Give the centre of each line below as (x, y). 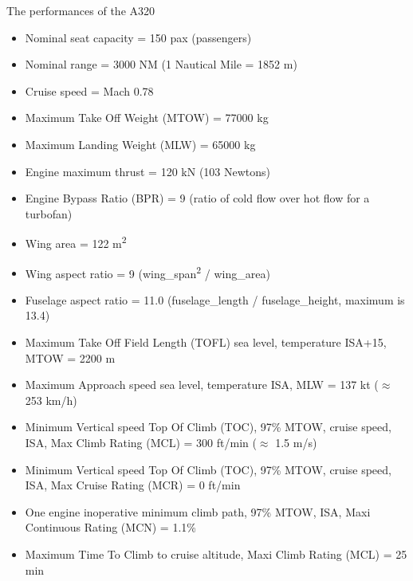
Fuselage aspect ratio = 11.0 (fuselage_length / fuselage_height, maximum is (215, 299)
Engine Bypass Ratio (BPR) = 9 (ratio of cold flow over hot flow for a (197, 198)
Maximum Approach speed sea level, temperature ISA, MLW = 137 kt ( (202, 385)
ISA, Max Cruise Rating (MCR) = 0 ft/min (133, 485)
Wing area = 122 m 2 (76, 242)
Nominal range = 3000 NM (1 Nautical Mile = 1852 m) (161, 64)
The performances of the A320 (81, 10)
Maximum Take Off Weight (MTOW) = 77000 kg (147, 118)
